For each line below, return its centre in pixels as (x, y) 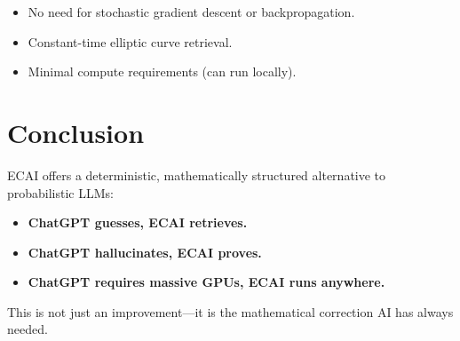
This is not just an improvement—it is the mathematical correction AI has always (230, 311)
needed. (28, 329)
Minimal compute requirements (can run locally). (162, 71)
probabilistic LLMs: (60, 192)
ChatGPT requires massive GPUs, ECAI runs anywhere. (206, 282)
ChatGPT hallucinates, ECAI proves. (145, 252)
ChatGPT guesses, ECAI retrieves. (138, 222)
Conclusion (76, 132)
